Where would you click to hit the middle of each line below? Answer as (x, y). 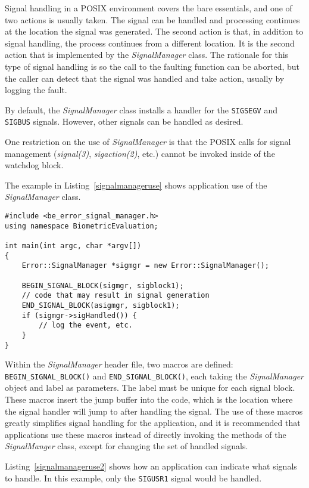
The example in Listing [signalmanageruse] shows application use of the (136, 185)
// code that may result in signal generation (116, 296)
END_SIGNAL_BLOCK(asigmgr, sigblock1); (101, 305)
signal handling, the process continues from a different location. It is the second (150, 43)
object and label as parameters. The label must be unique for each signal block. (150, 387)
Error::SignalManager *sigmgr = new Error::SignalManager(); (145, 266)
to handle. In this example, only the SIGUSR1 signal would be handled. (133, 478)
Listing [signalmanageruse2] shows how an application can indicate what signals (151, 466)
